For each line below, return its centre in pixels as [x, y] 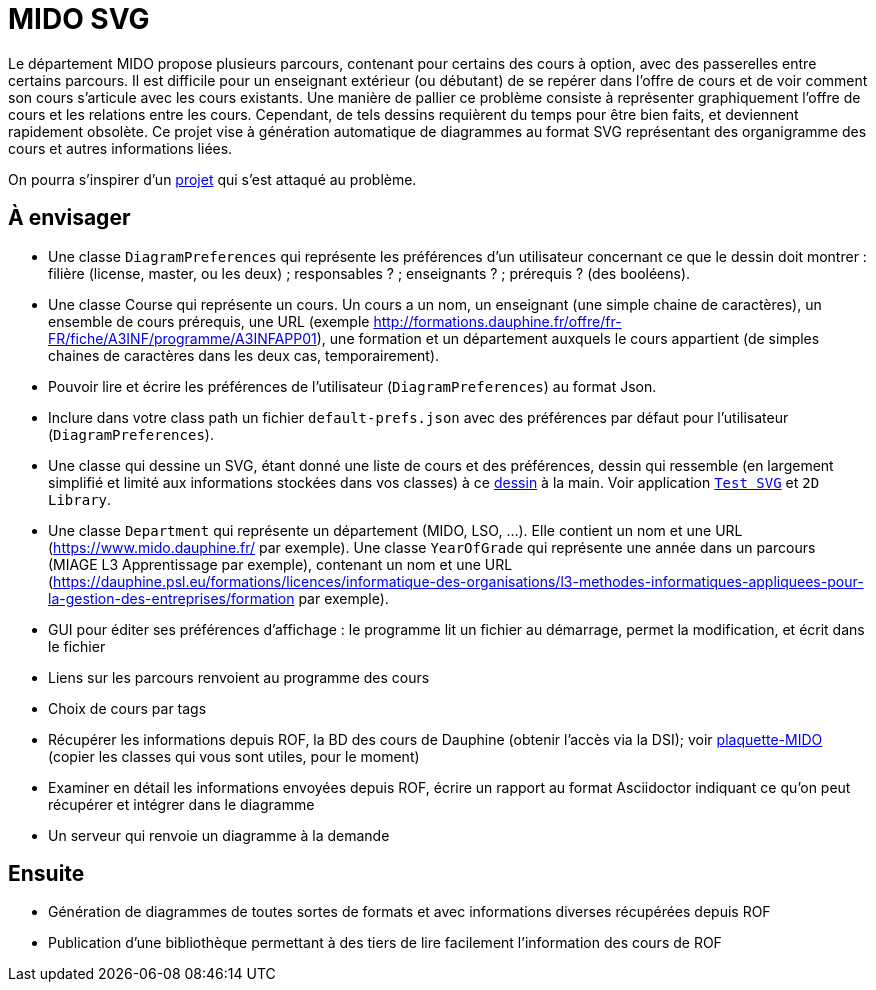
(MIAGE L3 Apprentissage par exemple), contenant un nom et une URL [280, 564]
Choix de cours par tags [127, 708]
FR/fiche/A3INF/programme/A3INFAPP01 [182, 338]
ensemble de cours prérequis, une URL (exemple [209, 321]
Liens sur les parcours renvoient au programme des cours [239, 677]
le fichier [77, 646]
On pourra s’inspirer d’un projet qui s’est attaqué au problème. [212, 179]
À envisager [69, 218]
